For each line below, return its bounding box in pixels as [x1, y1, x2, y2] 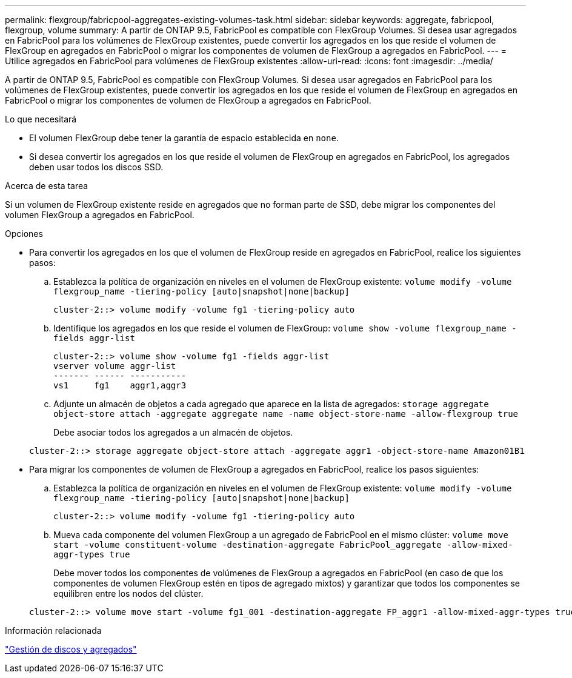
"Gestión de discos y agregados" [5, 644, 137, 654]
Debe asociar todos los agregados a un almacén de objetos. [53, 427, 293, 437]
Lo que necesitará [5, 114, 77, 124]
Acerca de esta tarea [5, 181, 88, 191]
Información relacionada [5, 625, 102, 636]
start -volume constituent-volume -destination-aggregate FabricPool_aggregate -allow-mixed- [53, 540, 513, 550]
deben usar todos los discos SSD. [29, 162, 164, 172]
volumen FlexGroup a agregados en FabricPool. [5, 210, 195, 220]
